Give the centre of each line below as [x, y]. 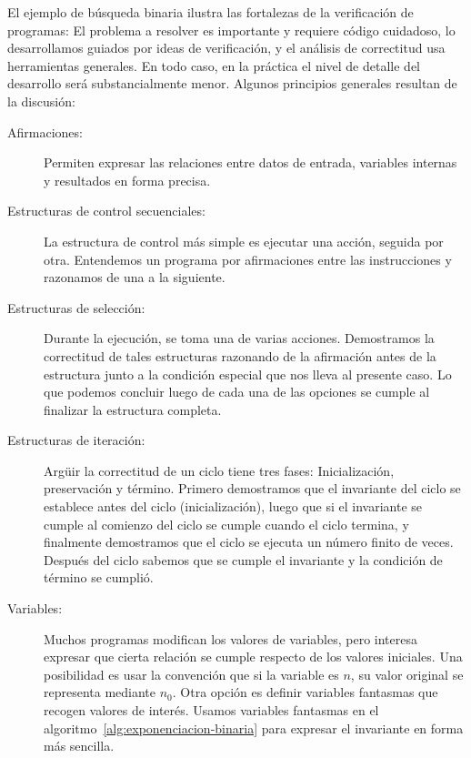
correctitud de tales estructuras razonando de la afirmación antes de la [240, 355]
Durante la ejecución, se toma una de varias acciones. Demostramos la [239, 338]
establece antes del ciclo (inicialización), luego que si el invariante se [233, 506]
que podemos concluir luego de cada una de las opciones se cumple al [237, 392]
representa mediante [100, 692]
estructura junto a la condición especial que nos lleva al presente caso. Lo [248, 374]
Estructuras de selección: [76, 307]
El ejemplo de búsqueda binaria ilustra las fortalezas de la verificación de [210, 12]
